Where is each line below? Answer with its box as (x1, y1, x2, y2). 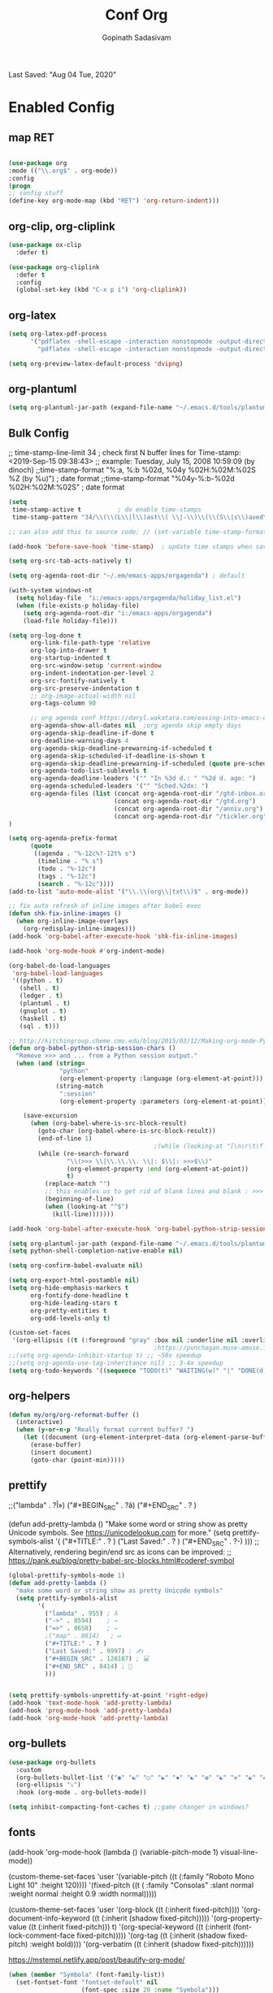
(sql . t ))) (19, 1022, 60, 1030)
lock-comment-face (8, 1930, 76, 1940)
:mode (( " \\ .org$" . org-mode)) (8, 167, 118, 175)
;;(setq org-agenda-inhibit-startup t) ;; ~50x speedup (8, 1352, 201, 1360)
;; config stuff (8, 189, 63, 198)
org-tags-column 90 (29, 699, 96, 708)
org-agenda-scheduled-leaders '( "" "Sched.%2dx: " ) (29, 782, 209, 790)
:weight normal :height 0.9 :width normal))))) (8, 1888, 157, 1899)
